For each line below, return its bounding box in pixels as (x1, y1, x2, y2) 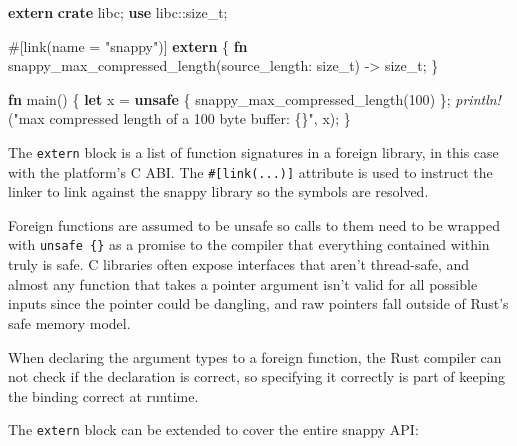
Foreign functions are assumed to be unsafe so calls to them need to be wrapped (8, 214, 500, 235)
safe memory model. (8, 312, 131, 333)
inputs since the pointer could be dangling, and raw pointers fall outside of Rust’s (8, 293, 509, 314)
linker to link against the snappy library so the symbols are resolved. (8, 181, 429, 202)
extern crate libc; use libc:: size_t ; (8, 2, 228, 22)
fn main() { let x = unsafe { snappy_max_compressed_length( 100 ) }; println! (8, 88, 501, 109)
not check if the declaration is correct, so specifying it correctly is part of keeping (8, 366, 506, 387)
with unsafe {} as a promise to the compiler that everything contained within (8, 234, 490, 255)
